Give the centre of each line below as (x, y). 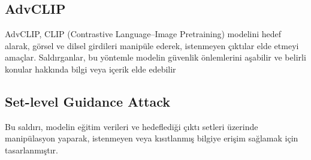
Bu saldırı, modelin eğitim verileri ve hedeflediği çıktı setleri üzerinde (132, 126)
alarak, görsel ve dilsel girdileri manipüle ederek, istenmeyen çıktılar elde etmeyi (152, 45)
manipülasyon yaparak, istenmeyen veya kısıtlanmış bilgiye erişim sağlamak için (152, 138)
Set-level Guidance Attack (87, 101)
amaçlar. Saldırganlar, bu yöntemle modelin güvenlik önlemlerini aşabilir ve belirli (155, 57)
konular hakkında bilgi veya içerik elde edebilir (90, 69)
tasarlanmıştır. (31, 150)
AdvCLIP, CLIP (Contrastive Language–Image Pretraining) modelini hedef (143, 34)
